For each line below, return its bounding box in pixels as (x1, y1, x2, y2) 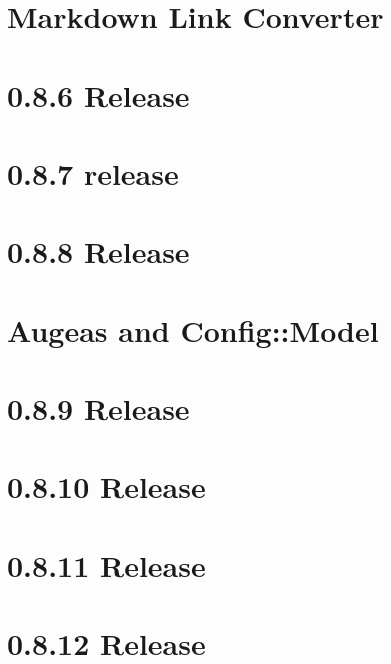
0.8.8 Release (7, 231, 190, 272)
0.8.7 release (7, 152, 179, 193)
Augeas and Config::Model (7, 309, 379, 350)
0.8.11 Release (7, 544, 206, 585)
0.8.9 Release (7, 388, 190, 429)
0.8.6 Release (7, 74, 190, 115)
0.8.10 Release (7, 466, 206, 507)
